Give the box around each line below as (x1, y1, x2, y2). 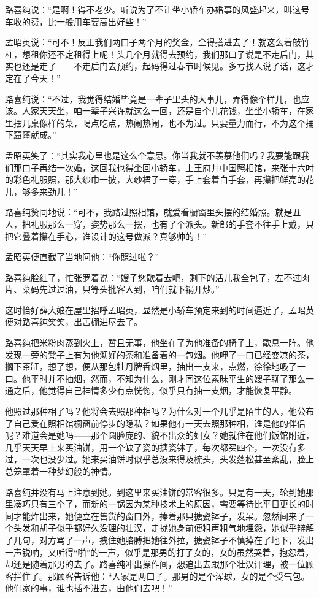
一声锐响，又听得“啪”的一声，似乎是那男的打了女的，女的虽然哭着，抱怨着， (5, 545, 314, 558)
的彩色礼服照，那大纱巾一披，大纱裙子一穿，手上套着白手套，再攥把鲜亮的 (5, 173, 306, 186)
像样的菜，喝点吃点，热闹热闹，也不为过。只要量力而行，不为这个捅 (39, 116, 314, 129)
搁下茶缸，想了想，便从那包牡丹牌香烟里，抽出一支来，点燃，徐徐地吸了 (5, 360, 297, 373)
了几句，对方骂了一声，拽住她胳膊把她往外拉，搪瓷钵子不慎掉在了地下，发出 (5, 533, 314, 546)
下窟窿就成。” (5, 128, 56, 141)
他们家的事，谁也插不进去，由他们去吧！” (5, 581, 172, 594)
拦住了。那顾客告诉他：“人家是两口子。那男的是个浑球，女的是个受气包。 (13, 569, 310, 582)
